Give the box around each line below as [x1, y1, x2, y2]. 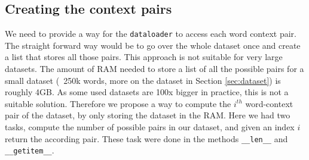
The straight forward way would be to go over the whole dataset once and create [5, 39, 301, 51]
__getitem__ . [5, 144, 54, 156]
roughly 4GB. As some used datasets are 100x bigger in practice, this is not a [5, 86, 289, 98]
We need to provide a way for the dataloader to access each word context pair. [5, 27, 296, 40]
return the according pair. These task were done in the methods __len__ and [5, 132, 288, 145]
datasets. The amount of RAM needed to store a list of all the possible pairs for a [5, 62, 304, 75]
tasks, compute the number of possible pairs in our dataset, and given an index [5, 121, 295, 133]
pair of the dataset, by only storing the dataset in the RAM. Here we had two [5, 109, 290, 121]
